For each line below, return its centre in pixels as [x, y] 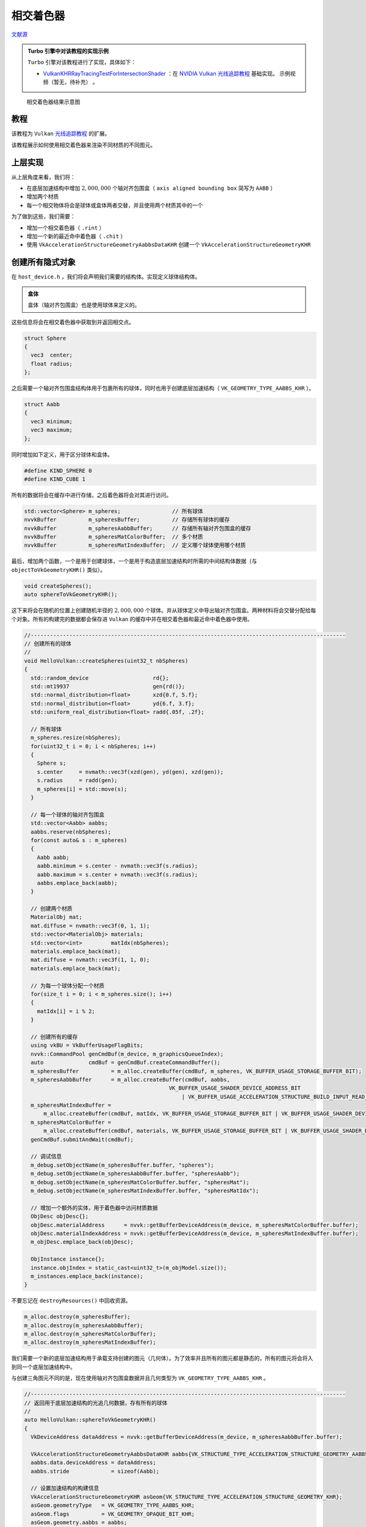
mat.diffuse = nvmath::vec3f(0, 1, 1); [90, 926]
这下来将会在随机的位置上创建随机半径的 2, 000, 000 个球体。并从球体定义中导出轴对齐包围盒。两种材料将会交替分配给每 [164, 610]
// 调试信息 [46, 1157]
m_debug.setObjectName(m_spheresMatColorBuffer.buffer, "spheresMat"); [140, 1182]
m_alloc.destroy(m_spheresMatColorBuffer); [90, 1334]
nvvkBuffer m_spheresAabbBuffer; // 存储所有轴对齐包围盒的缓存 [138, 528]
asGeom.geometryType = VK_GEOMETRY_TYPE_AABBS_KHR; [113, 1505]
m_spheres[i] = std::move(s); [82, 789]
